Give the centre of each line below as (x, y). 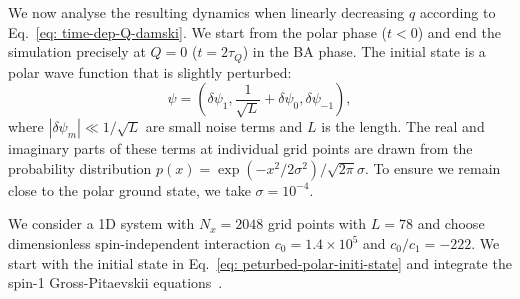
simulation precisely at (77, 51)
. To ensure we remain (432, 167)
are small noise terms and (224, 126)
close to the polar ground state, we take (129, 189)
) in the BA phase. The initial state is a (364, 51)
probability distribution (80, 167)
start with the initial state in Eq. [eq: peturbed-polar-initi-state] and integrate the (260, 262)
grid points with (317, 223)
